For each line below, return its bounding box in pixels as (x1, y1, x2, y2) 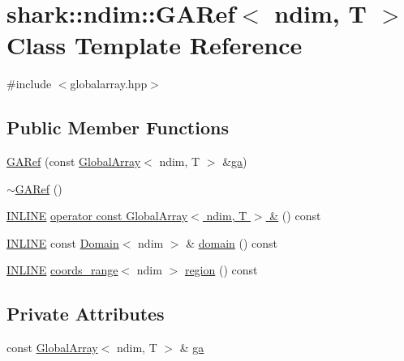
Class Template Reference (6, 28, 303, 62)
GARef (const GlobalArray (6, 153, 141, 170)
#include (6, 75, 52, 92)
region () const (184, 261, 258, 278)
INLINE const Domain (6, 234, 119, 251)
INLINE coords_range (6, 261, 118, 278)
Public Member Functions (6, 115, 229, 140)
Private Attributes (6, 301, 165, 326)
